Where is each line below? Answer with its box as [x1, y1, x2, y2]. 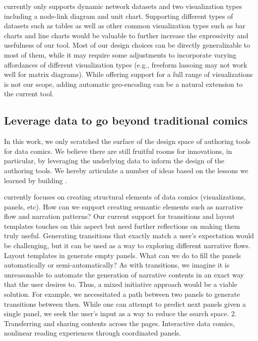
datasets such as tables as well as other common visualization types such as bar [4, 20, 246, 31]
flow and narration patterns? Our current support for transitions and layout [4, 211, 235, 221]
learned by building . [4, 175, 67, 185]
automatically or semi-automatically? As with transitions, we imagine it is [4, 260, 230, 270]
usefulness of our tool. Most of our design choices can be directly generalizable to [4, 40, 251, 50]
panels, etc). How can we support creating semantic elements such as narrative [4, 201, 243, 211]
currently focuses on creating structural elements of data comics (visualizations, [4, 192, 246, 202]
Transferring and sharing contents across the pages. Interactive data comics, [4, 318, 235, 328]
